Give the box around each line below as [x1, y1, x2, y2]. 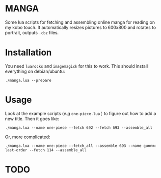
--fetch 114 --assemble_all [29, 148, 87, 152]
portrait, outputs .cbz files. [5, 30, 59, 35]
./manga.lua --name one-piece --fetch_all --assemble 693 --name [5, 143, 141, 148]
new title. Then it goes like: [5, 116, 60, 121]
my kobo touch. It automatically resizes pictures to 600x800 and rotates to [5, 24, 156, 30]
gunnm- [143, 143, 157, 148]
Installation [5, 47, 52, 58]
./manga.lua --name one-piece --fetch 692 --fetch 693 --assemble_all [5, 125, 153, 130]
